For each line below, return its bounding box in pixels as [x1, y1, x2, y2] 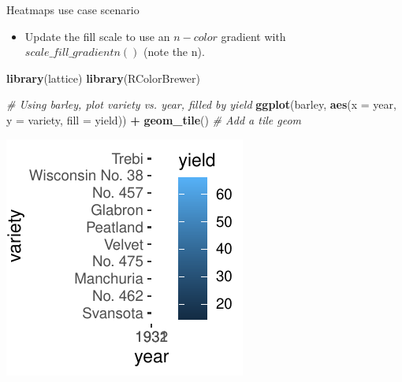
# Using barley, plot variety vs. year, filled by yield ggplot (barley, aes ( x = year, [6, 96, 396, 113]
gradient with [221, 28, 286, 44]
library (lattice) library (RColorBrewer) [6, 69, 200, 86]
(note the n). [143, 43, 205, 60]
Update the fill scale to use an [24, 28, 170, 44]
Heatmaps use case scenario [6, 2, 140, 17]
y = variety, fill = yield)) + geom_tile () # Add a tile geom [6, 111, 301, 128]
